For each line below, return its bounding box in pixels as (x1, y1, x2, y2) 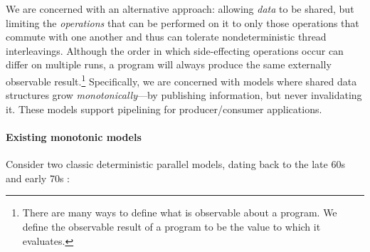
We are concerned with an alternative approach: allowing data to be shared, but (6, 1, 354, 16)
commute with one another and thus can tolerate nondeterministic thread (6, 29, 327, 44)
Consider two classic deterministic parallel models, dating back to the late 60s (6, 157, 345, 172)
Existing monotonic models (6, 130, 142, 144)
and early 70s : (6, 170, 70, 185)
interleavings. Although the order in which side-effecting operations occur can (6, 43, 344, 58)
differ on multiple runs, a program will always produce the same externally (6, 57, 332, 72)
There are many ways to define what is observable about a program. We (22, 205, 337, 220)
